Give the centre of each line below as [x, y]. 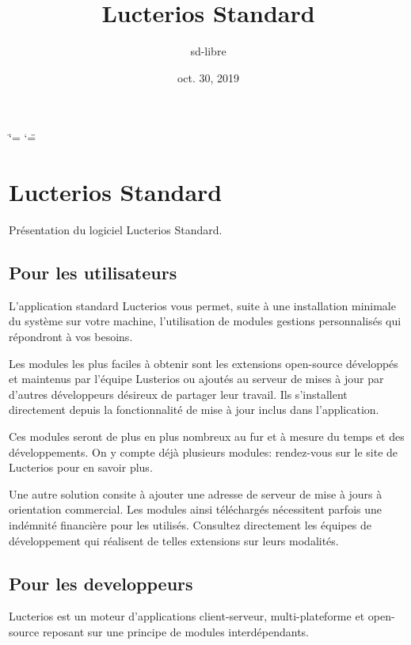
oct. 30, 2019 [208, 77]
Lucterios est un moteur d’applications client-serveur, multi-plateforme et [187, 616]
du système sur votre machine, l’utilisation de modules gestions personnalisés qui [205, 321]
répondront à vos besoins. [71, 337]
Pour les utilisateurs [93, 273]
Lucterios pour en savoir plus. [81, 467]
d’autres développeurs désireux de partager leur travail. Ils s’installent [178, 394]
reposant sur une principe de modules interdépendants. [175, 631]
